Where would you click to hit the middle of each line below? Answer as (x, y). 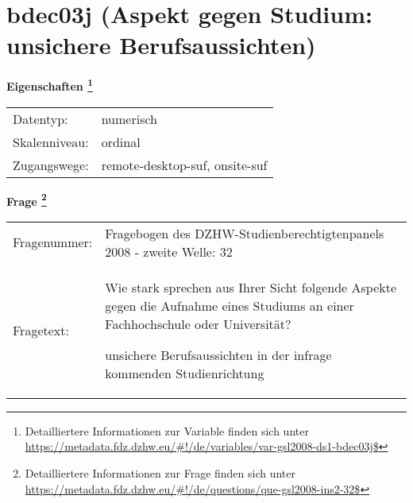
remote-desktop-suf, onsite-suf (184, 164)
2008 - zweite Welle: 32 (169, 251)
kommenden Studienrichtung (185, 373)
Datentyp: (41, 118)
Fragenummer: (53, 242)
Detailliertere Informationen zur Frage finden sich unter (160, 473)
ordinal (121, 141)
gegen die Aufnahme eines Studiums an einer (230, 305)
